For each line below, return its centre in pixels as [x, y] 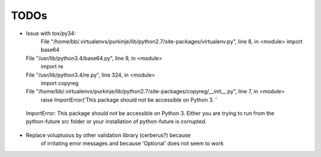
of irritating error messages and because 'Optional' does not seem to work [132, 143]
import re [52, 67]
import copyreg [59, 83]
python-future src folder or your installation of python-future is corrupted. [116, 121]
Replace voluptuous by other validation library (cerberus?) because [108, 135]
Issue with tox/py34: [51, 33]
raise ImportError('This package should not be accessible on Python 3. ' [129, 100]
